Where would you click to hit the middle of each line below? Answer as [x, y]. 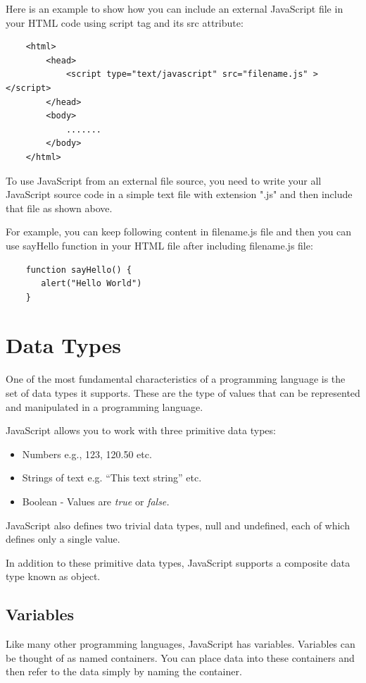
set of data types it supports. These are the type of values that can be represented [183, 393]
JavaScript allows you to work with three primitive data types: [141, 430]
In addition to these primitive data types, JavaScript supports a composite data [178, 562]
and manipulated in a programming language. [105, 406]
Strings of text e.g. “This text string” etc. [112, 478]
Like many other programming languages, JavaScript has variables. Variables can [181, 644]
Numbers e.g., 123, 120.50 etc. [87, 454]
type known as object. [53, 576]
